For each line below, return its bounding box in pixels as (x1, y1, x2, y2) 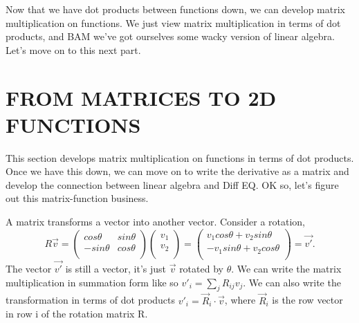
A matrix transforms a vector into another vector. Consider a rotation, (6, 214, 305, 229)
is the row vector (272, 293, 343, 307)
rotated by (179, 261, 223, 275)
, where (224, 293, 256, 307)
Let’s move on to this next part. (6, 42, 141, 57)
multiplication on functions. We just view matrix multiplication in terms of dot (6, 15, 341, 30)
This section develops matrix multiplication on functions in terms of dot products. (6, 150, 354, 165)
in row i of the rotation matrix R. (6, 306, 148, 321)
